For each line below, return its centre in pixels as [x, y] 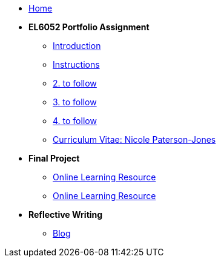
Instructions [76, 64]
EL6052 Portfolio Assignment [89, 27]
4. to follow [75, 121]
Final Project [54, 158]
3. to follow [75, 102]
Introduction [77, 46]
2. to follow [75, 83]
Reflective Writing [66, 215]
